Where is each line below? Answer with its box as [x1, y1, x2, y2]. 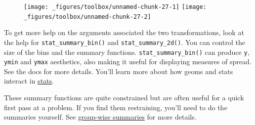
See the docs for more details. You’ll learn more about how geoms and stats [4, 66, 233, 76]
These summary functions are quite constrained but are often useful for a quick [4, 92, 244, 103]
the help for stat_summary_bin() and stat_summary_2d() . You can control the [4, 37, 245, 47]
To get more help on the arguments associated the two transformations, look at [4, 27, 244, 38]
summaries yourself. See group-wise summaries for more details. [4, 112, 197, 122]
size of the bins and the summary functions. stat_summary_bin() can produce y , [4, 46, 250, 57]
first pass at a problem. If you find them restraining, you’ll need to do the [4, 102, 227, 112]
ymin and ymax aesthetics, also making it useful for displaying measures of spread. [4, 56, 252, 67]
